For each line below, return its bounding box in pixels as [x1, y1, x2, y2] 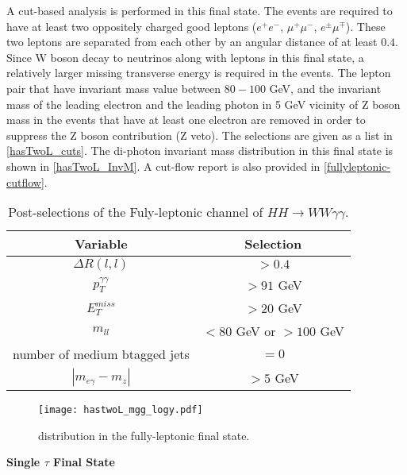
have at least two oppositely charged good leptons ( [6, 17, 257, 34]
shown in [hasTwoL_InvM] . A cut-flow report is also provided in [6, 157, 321, 174]
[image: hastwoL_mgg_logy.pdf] [38, 404, 203, 416]
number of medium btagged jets [13, 345, 190, 364]
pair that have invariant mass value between [6, 79, 221, 96]
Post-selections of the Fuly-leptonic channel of [8, 203, 263, 222]
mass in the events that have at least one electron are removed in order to [6, 111, 366, 128]
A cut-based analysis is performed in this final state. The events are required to [6, 2, 393, 18]
